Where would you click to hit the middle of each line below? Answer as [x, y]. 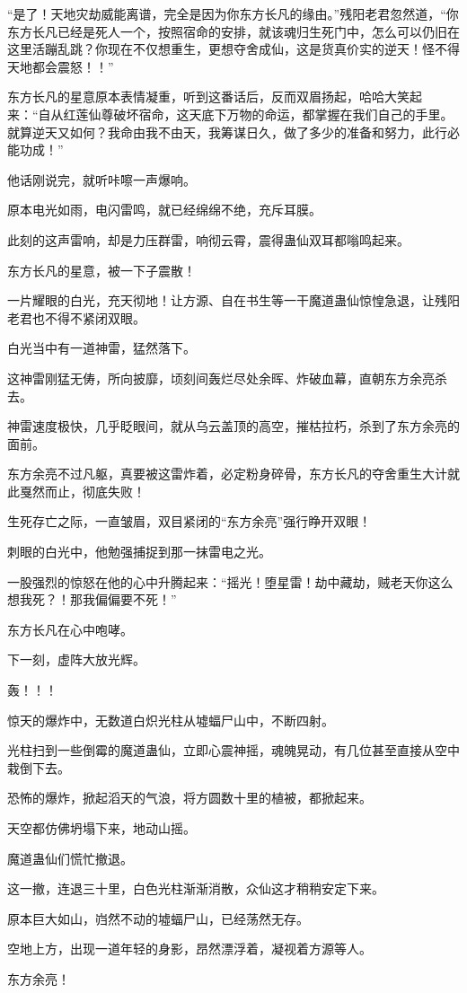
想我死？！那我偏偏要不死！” [92, 599]
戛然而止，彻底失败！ [82, 491]
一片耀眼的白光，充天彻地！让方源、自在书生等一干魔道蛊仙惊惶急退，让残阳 [233, 300]
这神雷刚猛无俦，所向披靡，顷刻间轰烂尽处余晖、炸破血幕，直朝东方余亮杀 [227, 378]
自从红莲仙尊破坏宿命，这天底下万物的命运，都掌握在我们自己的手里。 [246, 114]
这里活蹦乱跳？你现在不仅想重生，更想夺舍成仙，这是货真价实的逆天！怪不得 [233, 49]
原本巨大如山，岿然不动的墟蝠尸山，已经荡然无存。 [158, 918]
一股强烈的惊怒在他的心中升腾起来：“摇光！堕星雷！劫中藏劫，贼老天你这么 [230, 581]
